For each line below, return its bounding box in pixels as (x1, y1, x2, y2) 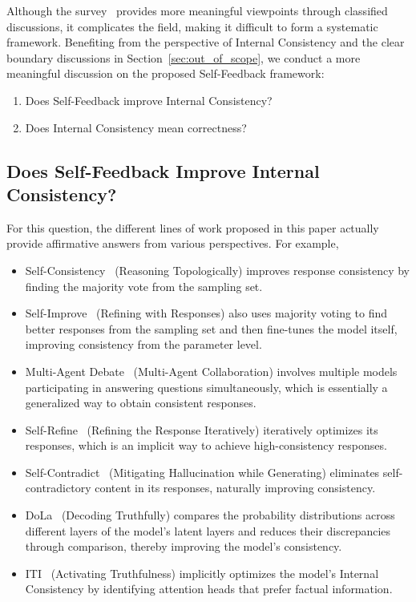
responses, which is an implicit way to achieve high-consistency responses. (25, 437, 387, 454)
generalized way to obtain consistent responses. (25, 394, 256, 411)
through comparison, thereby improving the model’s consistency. (25, 538, 342, 555)
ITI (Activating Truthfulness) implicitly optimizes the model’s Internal (25, 564, 379, 581)
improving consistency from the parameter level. (25, 336, 262, 353)
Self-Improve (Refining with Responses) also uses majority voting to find (25, 305, 388, 321)
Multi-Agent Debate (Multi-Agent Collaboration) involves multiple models (25, 362, 398, 379)
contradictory (25, 479, 91, 496)
